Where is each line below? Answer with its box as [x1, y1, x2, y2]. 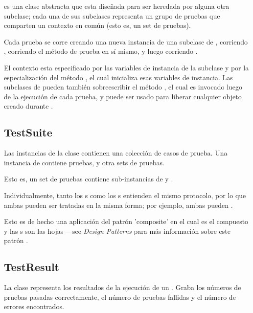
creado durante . [4, 101, 53, 111]
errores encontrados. [4, 301, 64, 312]
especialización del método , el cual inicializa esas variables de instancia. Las [4, 72, 233, 82]
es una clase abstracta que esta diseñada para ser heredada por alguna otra [4, 1, 230, 11]
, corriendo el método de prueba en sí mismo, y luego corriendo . [4, 46, 198, 56]
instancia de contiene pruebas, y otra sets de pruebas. [4, 157, 164, 167]
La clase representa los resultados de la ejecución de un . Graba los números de [4, 282, 241, 292]
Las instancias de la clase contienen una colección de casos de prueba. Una [4, 148, 228, 158]
